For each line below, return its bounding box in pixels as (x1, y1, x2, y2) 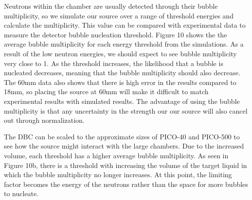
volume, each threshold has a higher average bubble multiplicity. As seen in (4, 150, 229, 160)
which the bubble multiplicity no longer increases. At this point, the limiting (4, 169, 232, 180)
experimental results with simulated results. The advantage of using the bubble (4, 96, 240, 106)
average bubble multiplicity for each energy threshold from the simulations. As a (4, 39, 244, 49)
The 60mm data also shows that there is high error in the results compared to (4, 77, 236, 87)
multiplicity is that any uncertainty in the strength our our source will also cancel (4, 105, 248, 116)
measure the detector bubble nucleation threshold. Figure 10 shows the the (4, 29, 227, 39)
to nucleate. (4, 188, 39, 199)
